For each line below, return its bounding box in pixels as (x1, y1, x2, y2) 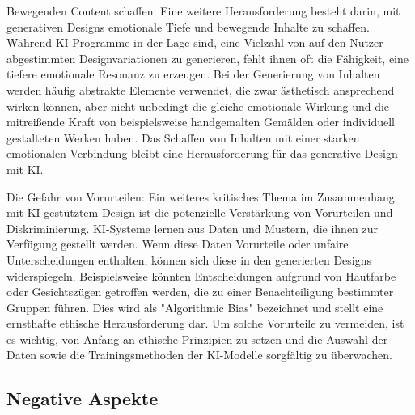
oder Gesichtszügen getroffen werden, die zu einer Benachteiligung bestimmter (6, 283, 394, 300)
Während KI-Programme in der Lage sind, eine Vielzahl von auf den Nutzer (6, 34, 383, 51)
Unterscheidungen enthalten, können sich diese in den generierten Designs (6, 251, 372, 268)
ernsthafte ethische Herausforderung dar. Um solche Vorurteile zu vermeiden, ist (6, 315, 404, 332)
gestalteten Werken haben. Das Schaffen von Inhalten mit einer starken (6, 129, 360, 146)
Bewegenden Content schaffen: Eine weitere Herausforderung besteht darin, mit (6, 2, 400, 19)
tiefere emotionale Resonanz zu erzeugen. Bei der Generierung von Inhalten (6, 66, 380, 83)
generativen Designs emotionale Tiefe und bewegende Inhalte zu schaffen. (6, 18, 370, 35)
